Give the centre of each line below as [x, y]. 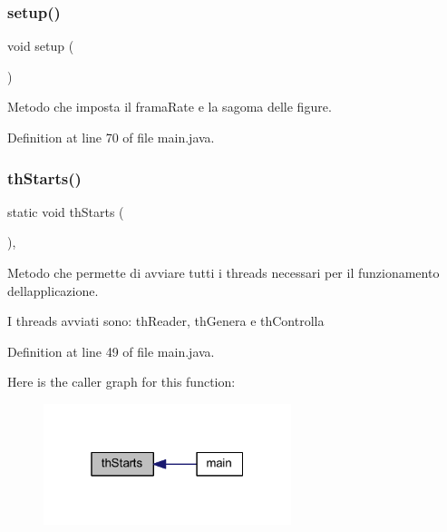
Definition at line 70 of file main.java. [111, 137]
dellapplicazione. [53, 290]
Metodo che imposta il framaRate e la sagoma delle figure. [170, 107]
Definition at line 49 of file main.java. [111, 351]
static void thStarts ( [66, 211]
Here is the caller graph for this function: [121, 382]
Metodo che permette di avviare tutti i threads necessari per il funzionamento [223, 272]
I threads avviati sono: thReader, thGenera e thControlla [166, 321]
